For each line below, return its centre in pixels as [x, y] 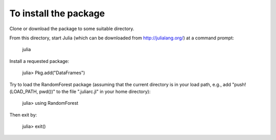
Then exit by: [23, 114]
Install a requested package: [39, 61]
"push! [239, 84]
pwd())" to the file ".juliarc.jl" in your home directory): [95, 91]
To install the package [57, 13]
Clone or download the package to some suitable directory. [72, 29]
